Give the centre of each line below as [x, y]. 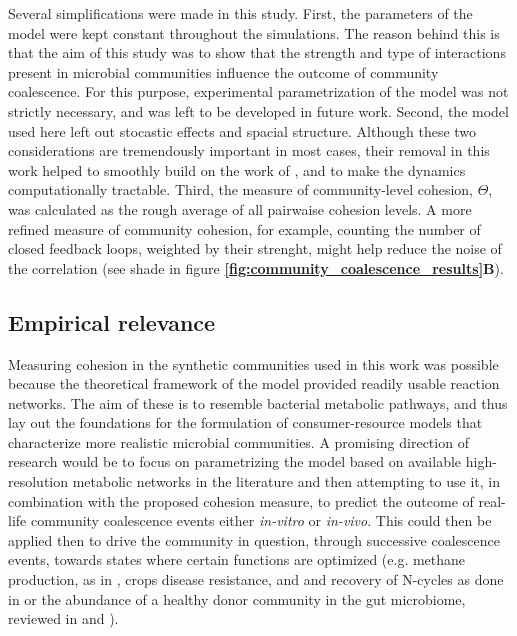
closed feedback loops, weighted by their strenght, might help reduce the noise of [255, 248]
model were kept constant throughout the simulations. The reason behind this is [254, 32]
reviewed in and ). [63, 618]
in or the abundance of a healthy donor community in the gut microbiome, [237, 598]
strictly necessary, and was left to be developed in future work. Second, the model [258, 110]
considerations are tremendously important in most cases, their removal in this [249, 150]
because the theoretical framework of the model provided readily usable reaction [254, 383]
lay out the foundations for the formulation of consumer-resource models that [245, 422]
